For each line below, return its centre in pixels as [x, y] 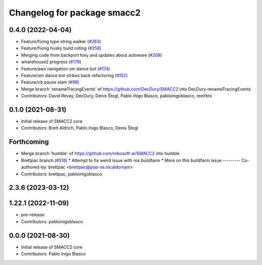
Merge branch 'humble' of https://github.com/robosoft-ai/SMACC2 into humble [100, 153]
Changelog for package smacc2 [75, 13]
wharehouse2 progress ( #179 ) [51, 62]
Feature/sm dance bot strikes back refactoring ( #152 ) [74, 76]
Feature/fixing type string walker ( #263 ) [61, 42]
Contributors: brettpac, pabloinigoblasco [62, 174]
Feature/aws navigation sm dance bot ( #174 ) [65, 68]
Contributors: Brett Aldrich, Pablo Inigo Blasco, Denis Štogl [80, 128]
